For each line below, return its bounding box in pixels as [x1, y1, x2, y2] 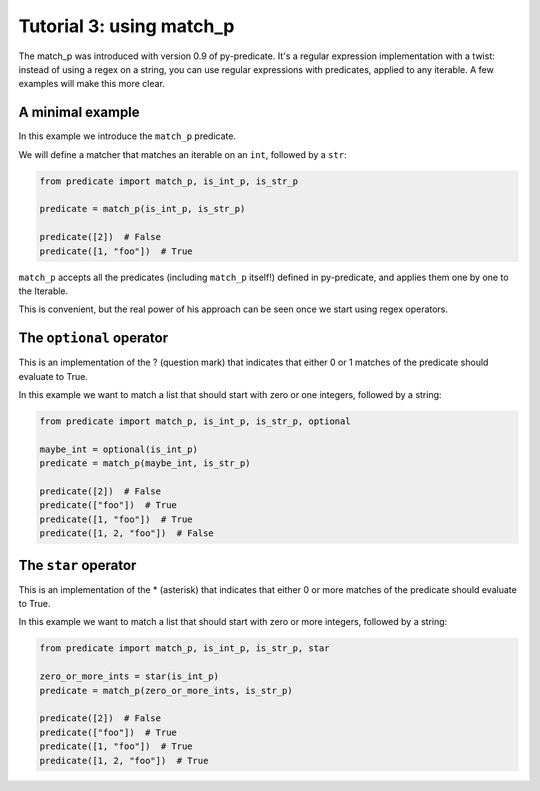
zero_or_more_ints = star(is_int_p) [39, 671, 220, 682]
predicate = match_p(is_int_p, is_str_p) [39, 203, 246, 215]
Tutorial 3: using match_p [18, 15, 235, 37]
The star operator [18, 556, 137, 574]
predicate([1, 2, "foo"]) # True [39, 755, 209, 766]
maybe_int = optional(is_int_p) [39, 443, 199, 455]
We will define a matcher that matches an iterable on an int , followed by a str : [18, 148, 347, 160]
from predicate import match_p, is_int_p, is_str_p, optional [39, 416, 351, 427]
